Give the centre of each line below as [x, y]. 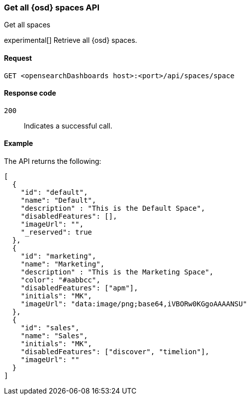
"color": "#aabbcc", [60, 280]
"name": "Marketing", [63, 264]
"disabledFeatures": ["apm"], [79, 288]
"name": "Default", [58, 200]
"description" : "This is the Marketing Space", [117, 272]
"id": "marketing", [58, 256]
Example [19, 143]
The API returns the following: [53, 161]
